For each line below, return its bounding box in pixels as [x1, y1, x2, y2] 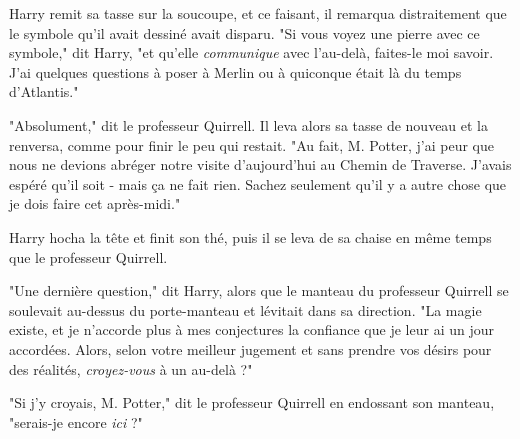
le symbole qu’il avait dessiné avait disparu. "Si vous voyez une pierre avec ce [9, 22, 480, 43]
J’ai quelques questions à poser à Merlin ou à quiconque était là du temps [9, 61, 462, 82]
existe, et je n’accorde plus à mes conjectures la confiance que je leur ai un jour [9, 319, 494, 340]
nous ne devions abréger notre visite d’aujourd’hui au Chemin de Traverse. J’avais [9, 154, 512, 175]
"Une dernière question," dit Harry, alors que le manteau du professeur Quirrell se [9, 280, 509, 301]
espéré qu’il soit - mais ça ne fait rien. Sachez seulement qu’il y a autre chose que [9, 173, 507, 194]
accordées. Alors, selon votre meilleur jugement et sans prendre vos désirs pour [9, 338, 492, 359]
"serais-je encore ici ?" [9, 411, 143, 432]
